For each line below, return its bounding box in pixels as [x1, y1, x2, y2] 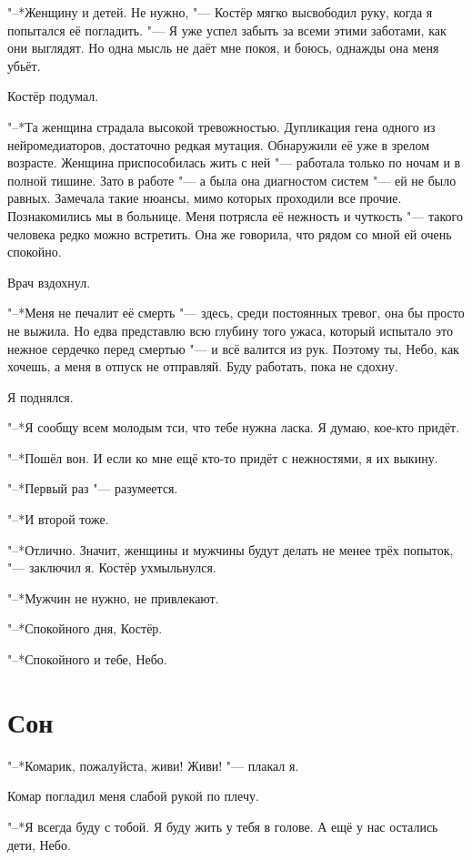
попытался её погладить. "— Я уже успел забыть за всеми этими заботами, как [7, 20, 447, 39]
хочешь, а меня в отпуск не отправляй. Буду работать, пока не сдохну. [7, 357, 398, 376]
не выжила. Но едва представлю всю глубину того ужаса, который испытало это [7, 320, 453, 339]
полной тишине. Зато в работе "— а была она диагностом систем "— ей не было [7, 170, 457, 189]
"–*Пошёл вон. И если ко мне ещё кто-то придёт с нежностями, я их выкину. [7, 448, 438, 467]
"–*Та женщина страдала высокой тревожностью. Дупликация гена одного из [7, 116, 436, 136]
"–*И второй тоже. [7, 510, 109, 529]
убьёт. [7, 56, 41, 75]
